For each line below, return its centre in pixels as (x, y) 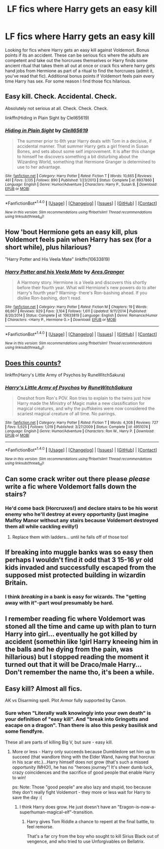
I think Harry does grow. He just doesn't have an (68, 807)
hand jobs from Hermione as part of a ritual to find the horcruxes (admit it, (79, 71)
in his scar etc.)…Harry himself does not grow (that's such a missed (80, 762)
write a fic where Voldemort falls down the (71, 486)
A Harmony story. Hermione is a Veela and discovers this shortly (82, 282)
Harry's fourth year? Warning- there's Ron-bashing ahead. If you (82, 293)
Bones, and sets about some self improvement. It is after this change (86, 151)
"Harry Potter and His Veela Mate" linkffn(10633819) (58, 259)
